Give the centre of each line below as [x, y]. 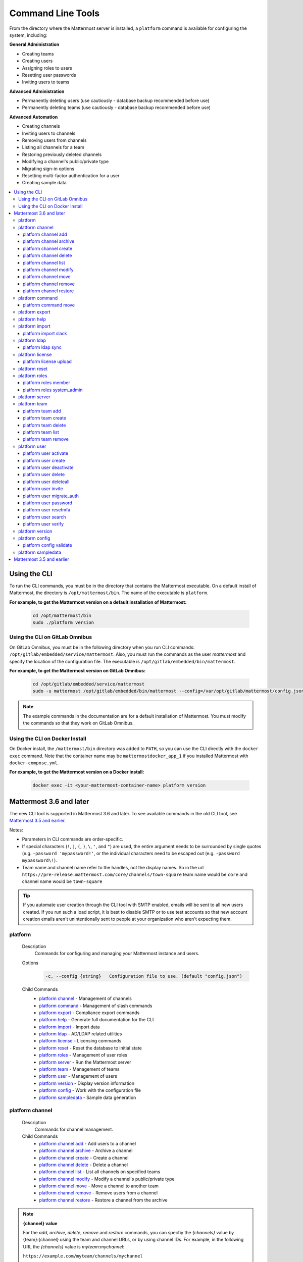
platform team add [42, 411]
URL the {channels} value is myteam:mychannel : [74, 1246]
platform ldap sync [42, 347]
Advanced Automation [34, 117]
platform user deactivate [48, 467]
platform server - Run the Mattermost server [85, 1062]
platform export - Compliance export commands [89, 1013]
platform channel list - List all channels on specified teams [100, 1172]
